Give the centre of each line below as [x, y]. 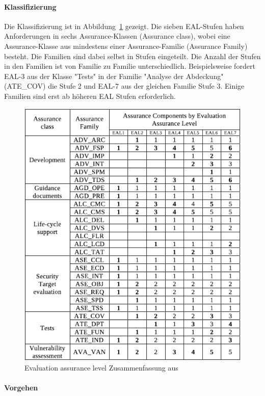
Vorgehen [21, 387]
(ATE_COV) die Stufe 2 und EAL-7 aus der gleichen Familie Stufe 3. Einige [124, 86]
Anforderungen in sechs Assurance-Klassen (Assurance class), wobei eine [117, 36]
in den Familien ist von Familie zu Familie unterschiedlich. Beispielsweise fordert [130, 66]
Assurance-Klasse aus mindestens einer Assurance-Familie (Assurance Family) [126, 46]
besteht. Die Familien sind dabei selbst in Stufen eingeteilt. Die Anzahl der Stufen [132, 56]
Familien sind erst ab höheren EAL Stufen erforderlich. [90, 96]
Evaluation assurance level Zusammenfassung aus [101, 367]
